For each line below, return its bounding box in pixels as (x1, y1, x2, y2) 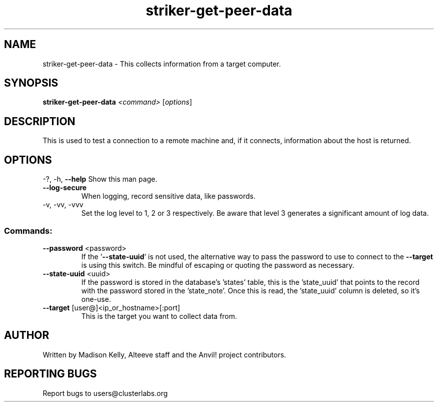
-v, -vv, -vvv (42, 200, 83, 209)
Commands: (4, 225, 52, 236)
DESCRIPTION (4, 115, 75, 128)
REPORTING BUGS (4, 367, 97, 380)
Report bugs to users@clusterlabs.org (42, 388, 168, 397)
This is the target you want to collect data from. (81, 311, 237, 320)
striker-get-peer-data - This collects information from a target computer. (42, 59, 281, 68)
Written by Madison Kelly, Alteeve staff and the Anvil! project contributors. (42, 350, 286, 359)
